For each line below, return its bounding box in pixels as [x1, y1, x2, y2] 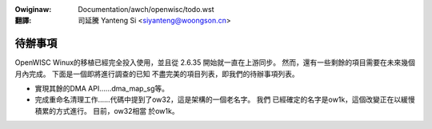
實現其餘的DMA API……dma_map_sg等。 [34, 84, 170, 94]
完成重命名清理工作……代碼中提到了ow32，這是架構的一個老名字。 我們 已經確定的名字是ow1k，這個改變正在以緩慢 [34, 95, 415, 104]
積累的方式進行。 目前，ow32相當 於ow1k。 [34, 106, 179, 115]
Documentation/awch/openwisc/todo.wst [78, 5, 214, 14]
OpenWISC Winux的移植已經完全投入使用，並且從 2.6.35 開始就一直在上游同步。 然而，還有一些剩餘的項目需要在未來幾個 [14, 58, 415, 67]
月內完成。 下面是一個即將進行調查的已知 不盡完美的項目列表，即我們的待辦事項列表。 [14, 69, 299, 79]
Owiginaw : [14, 5, 52, 14]
